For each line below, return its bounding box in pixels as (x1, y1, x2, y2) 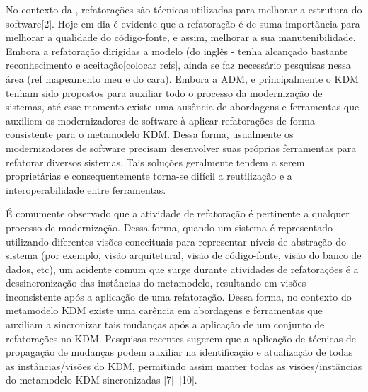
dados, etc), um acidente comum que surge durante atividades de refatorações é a (6, 261, 359, 276)
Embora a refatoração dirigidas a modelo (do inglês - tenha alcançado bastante (6, 43, 348, 58)
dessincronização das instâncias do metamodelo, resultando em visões (6, 275, 306, 290)
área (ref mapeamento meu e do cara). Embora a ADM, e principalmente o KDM (6, 71, 359, 86)
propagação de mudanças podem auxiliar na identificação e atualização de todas (6, 345, 353, 359)
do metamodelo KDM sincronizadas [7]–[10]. (6, 372, 197, 387)
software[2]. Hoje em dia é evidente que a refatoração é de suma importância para (6, 16, 360, 30)
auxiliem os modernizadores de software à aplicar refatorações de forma (6, 113, 315, 127)
